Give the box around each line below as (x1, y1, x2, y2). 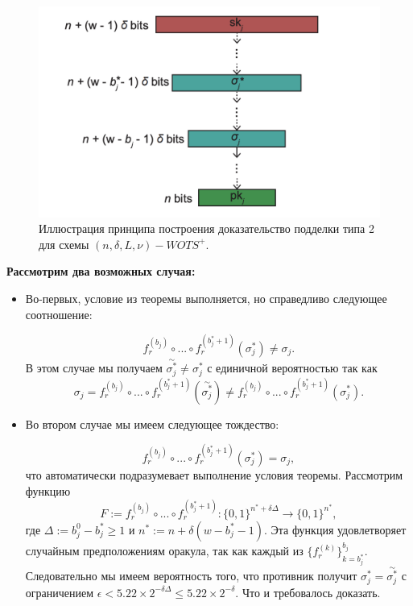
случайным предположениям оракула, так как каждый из (25, 542, 304, 559)
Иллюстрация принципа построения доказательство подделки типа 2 (39, 220, 374, 237)
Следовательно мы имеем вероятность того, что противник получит (25, 567, 357, 584)
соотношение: (25, 305, 93, 322)
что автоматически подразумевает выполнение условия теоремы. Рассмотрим (25, 466, 403, 483)
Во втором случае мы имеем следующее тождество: (25, 415, 279, 432)
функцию (25, 482, 71, 499)
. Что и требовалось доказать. (235, 583, 381, 600)
